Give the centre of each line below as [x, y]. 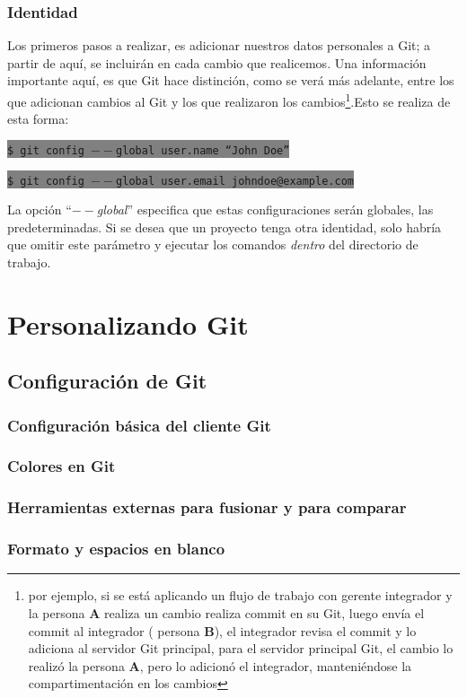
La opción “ [40, 209]
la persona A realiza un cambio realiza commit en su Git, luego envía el [226, 613]
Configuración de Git [107, 381]
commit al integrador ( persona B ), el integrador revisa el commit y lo [222, 630]
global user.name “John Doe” [203, 150]
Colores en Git [62, 466]
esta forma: [38, 119]
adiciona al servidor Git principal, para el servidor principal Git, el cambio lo [241, 648]
